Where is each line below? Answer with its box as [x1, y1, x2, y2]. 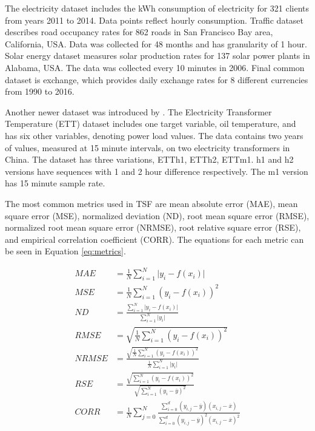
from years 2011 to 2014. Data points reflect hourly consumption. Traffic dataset [5, 13, 304, 26]
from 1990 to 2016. [5, 85, 75, 98]
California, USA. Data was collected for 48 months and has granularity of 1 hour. [5, 37, 307, 50]
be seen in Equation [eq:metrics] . [5, 245, 126, 257]
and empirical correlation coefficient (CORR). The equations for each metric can [5, 232, 304, 245]
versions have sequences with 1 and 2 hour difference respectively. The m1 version [5, 165, 308, 177]
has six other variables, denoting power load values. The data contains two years [5, 129, 303, 141]
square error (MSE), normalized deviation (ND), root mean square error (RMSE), [5, 209, 310, 222]
